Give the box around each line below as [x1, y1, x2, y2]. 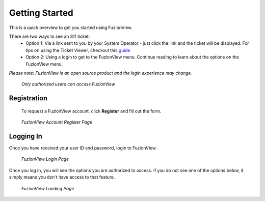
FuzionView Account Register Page [21, 119, 93, 125]
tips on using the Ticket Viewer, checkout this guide [26, 47, 131, 53]
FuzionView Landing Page [21, 185, 75, 191]
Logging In [9, 132, 43, 140]
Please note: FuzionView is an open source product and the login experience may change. [9, 70, 192, 76]
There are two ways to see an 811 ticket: [9, 33, 90, 39]
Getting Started [9, 7, 74, 18]
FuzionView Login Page [21, 156, 69, 162]
